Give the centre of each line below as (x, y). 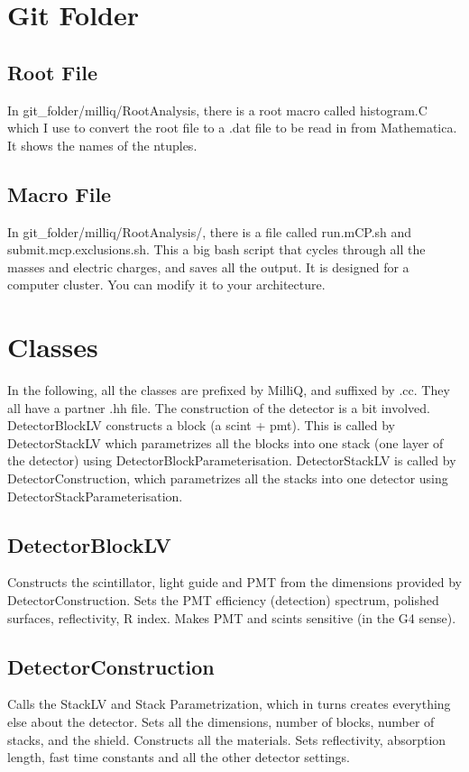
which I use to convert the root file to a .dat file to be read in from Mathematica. (232, 128)
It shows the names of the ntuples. (102, 145)
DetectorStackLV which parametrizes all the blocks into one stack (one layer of (225, 442)
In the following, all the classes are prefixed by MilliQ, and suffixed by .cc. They (229, 390)
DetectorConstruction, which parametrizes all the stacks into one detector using (228, 478)
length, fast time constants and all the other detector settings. (179, 757)
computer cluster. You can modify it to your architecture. (166, 285)
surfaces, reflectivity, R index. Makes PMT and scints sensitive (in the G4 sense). (232, 617)
